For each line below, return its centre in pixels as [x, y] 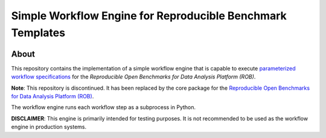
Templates [38, 33]
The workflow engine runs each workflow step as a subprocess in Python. [104, 107]
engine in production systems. [49, 127]
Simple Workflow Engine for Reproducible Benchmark [149, 16]
